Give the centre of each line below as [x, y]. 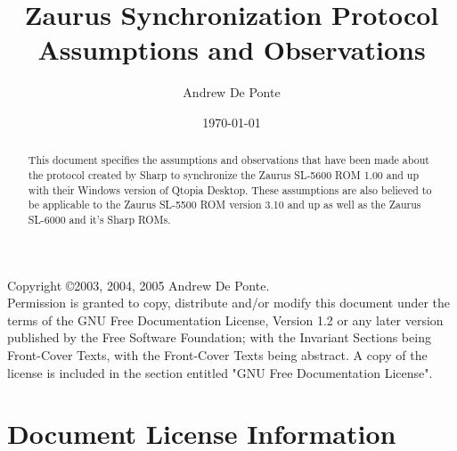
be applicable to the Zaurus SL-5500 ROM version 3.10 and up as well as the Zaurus [224, 205]
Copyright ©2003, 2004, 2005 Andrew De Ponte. [139, 285]
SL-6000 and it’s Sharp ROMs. [99, 219]
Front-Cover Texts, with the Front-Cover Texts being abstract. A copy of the [217, 354]
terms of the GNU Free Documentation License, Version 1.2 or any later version [225, 320]
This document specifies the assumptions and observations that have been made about [228, 160]
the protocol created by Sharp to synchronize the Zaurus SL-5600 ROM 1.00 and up [224, 174]
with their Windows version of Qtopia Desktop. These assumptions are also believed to [230, 189]
